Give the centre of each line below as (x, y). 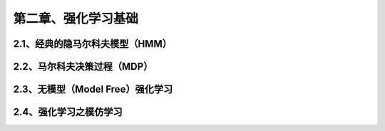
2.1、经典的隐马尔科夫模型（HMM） (93, 44)
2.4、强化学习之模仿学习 (68, 112)
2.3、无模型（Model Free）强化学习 (93, 89)
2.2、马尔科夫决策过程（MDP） (83, 67)
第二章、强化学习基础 (76, 19)
